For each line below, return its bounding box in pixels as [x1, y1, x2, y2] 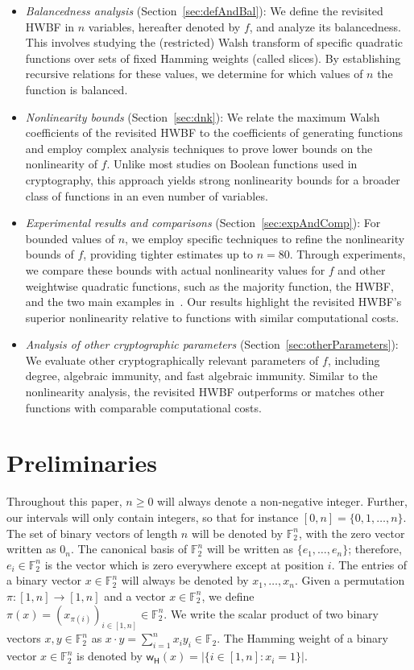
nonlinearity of [25, 155, 97, 172]
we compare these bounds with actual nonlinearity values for [25, 261, 325, 278]
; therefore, [348, 540, 402, 557]
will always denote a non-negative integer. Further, [157, 493, 408, 510]
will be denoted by [191, 524, 284, 541]
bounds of [25, 246, 74, 263]
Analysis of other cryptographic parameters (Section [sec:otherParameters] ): [25, 336, 399, 353]
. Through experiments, [289, 246, 406, 263]
